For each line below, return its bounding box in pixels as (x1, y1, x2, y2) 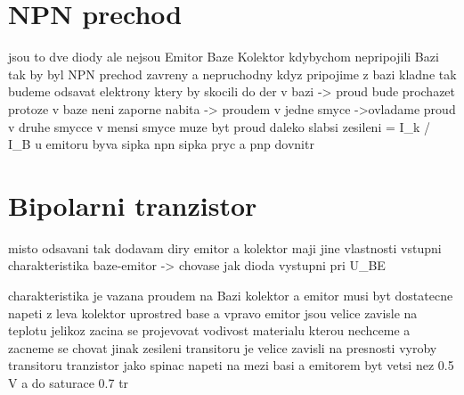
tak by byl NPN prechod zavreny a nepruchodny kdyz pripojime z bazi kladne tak (8, 64, 457, 83)
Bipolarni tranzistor (8, 186, 257, 223)
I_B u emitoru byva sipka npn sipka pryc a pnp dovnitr (8, 135, 314, 153)
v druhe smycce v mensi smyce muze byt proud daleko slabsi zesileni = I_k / (8, 117, 431, 136)
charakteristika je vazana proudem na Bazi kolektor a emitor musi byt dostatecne (8, 286, 453, 304)
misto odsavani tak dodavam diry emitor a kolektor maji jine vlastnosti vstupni (8, 238, 442, 257)
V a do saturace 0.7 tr (8, 373, 129, 391)
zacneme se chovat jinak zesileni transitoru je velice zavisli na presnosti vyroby (8, 338, 437, 357)
